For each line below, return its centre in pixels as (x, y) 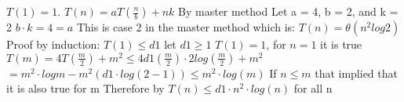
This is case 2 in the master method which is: (186, 27)
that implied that (356, 73)
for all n (313, 88)
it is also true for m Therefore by (86, 88)
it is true (341, 44)
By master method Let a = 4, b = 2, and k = (288, 11)
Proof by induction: (53, 44)
